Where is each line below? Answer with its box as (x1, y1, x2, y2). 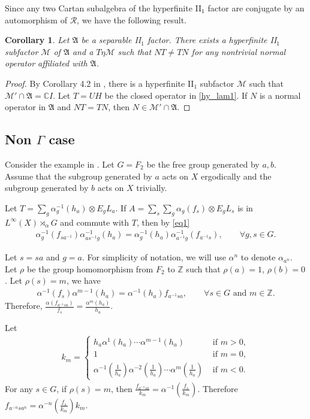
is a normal (259, 89, 301, 101)
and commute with (60, 215, 130, 228)
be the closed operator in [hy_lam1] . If (104, 89, 248, 101)
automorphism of (5, 13, 67, 26)
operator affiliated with (5, 57, 88, 69)
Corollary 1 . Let (5, 34, 70, 46)
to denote (240, 251, 276, 263)
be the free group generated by (146, 157, 260, 170)
